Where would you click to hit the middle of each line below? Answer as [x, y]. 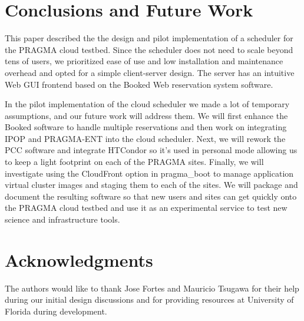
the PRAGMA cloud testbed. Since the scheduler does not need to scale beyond [149, 49]
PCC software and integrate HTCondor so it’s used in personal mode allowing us [151, 150]
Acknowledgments [79, 259]
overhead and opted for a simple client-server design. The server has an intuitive [150, 72]
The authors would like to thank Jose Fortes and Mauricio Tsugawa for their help [152, 288]
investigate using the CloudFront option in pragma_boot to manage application [149, 173]
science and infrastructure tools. [62, 219]
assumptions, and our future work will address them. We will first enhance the [146, 115]
